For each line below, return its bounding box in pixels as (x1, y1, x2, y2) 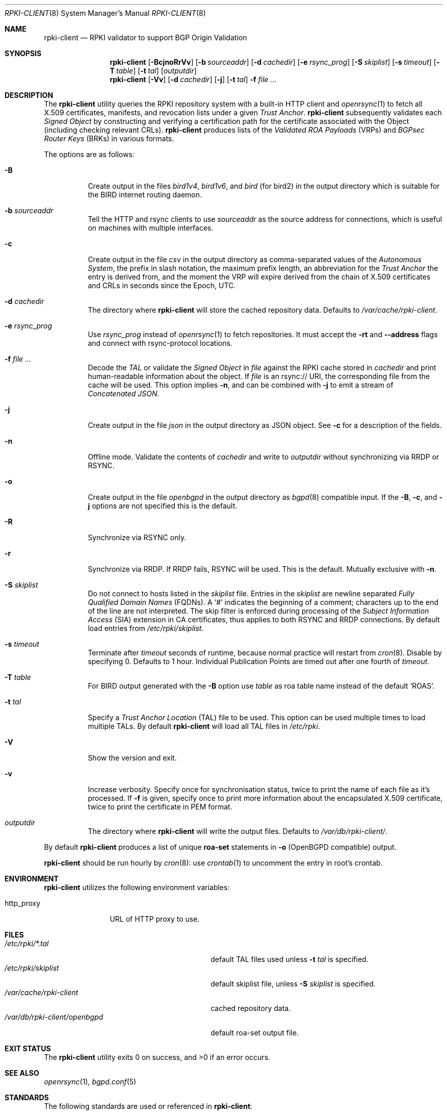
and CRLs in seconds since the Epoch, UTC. (88, 281, 236, 290)
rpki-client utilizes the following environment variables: (44, 883, 230, 892)
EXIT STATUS (5, 1044, 51, 1053)
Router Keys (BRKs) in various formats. (44, 134, 174, 143)
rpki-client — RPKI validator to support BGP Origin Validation (44, 33, 247, 42)
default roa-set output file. (211, 1028, 299, 1037)
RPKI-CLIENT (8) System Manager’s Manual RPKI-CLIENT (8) (5, 9, 206, 17)
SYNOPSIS (5, 49, 42, 58)
